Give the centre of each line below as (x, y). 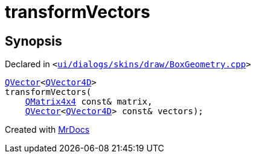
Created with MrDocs (47, 130)
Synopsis (34, 41)
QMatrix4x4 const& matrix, (89, 102)
